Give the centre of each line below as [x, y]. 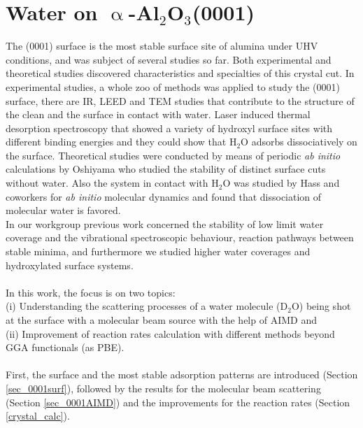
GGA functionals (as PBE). [65, 347]
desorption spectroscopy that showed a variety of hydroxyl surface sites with [169, 128]
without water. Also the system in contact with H [112, 183]
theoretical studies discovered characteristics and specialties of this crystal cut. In [180, 73]
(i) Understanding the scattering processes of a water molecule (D [147, 306]
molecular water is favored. [63, 210]
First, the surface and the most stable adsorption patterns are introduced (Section [182, 374]
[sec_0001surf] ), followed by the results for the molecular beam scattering [163, 388]
